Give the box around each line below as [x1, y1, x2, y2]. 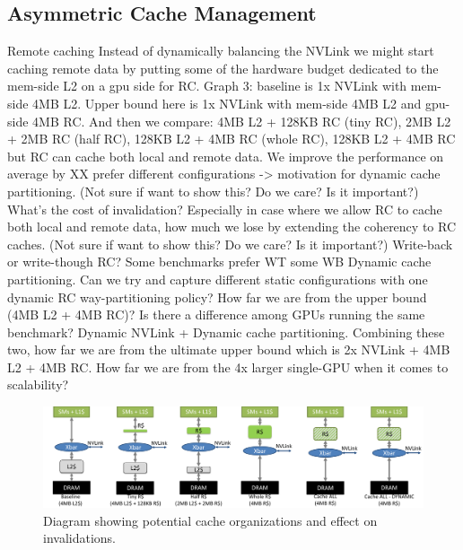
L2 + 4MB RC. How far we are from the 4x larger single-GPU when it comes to [7, 357, 449, 376]
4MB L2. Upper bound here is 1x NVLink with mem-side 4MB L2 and [32, 93, 422, 112]
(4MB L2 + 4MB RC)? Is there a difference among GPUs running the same [7, 305, 425, 324]
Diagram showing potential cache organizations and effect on [43, 511, 378, 529]
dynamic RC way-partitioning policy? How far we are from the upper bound [7, 287, 427, 306]
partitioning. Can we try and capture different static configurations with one [7, 269, 428, 288]
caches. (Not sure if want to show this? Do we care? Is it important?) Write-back [7, 234, 453, 253]
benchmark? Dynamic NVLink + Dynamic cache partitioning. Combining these [7, 322, 445, 341]
